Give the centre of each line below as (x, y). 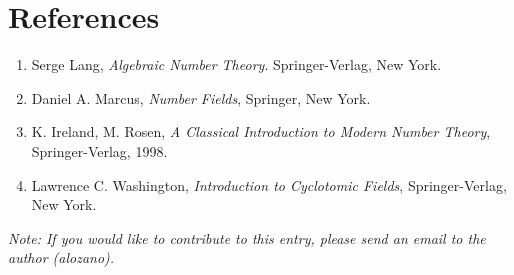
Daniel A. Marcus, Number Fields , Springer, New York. (201, 97)
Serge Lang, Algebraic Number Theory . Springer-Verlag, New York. (236, 64)
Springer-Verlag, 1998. (99, 150)
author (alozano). (61, 257)
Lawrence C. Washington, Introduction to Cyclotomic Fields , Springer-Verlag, (269, 184)
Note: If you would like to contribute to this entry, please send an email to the (247, 237)
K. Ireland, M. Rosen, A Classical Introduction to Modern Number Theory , (261, 131)
